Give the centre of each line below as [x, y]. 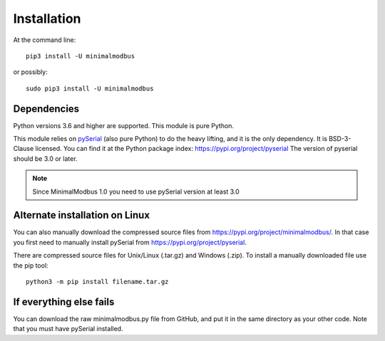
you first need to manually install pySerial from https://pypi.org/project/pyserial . [130, 242]
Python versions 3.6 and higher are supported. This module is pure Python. [124, 125]
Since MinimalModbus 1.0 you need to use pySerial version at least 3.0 [136, 192]
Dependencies [46, 109]
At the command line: [45, 40]
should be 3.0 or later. [45, 158]
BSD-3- [340, 139]
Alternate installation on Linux [81, 215]
